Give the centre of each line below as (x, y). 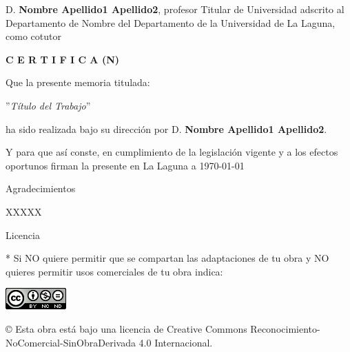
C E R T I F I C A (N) (63, 59)
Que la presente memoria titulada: (78, 82)
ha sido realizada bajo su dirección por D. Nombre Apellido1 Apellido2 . (166, 128)
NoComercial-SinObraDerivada (71, 342)
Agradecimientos (41, 188)
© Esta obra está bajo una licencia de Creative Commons (126, 328)
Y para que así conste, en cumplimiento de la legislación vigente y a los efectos (172, 152)
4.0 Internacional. (176, 342)
